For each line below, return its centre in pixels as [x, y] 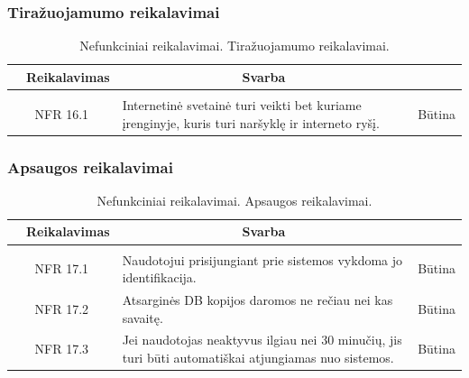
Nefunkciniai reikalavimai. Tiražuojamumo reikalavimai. [234, 46]
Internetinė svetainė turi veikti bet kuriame [242, 104]
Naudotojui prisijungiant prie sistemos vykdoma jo [262, 259]
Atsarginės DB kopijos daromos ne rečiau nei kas [257, 299]
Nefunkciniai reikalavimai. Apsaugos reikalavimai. [234, 200]
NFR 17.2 [62, 308]
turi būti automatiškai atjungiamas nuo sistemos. [258, 357]
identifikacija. [159, 277]
